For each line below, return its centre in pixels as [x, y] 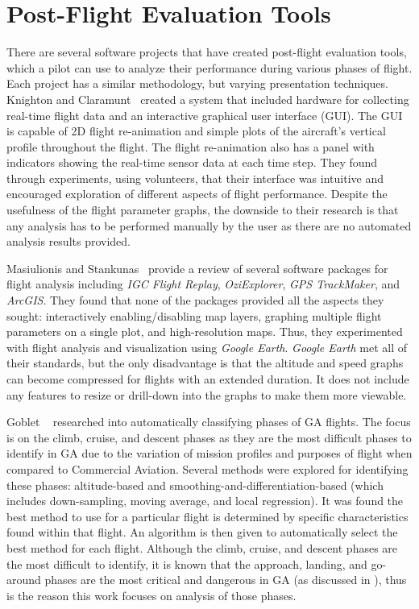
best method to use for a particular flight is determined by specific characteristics [207, 516]
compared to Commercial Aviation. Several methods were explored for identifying [207, 468]
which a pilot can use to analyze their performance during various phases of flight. [209, 67]
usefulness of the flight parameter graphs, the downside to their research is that [203, 210]
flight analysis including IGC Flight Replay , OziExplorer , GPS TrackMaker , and [203, 284]
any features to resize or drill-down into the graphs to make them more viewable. [207, 394]
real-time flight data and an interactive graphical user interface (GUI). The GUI [205, 115]
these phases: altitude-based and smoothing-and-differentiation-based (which [195, 485]
